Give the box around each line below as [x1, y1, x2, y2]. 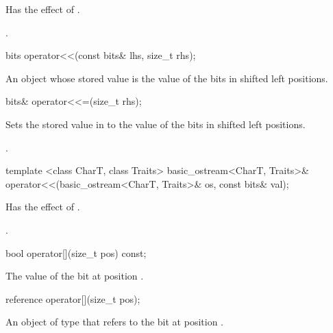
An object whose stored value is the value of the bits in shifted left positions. [5, 71, 328, 85]
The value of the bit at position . [5, 269, 144, 283]
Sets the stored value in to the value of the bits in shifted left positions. [5, 116, 306, 131]
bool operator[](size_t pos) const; [5, 245, 147, 260]
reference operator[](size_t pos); [5, 291, 140, 306]
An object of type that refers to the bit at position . [5, 314, 223, 329]
